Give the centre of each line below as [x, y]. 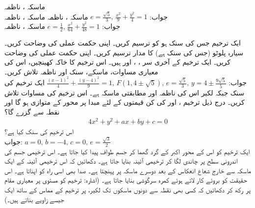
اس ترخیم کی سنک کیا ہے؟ [39, 131]
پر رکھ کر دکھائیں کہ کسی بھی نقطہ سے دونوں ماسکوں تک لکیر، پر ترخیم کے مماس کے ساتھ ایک [127, 189]
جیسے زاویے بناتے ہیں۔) [34, 199]
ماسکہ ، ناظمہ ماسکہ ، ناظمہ [46, 16]
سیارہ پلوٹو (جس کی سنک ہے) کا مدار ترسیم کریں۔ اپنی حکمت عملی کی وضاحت [124, 52]
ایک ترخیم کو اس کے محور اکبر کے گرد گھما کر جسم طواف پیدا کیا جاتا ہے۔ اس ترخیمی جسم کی [127, 151]
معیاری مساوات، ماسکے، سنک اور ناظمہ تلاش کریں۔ [81, 71]
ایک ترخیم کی [25, 82]
